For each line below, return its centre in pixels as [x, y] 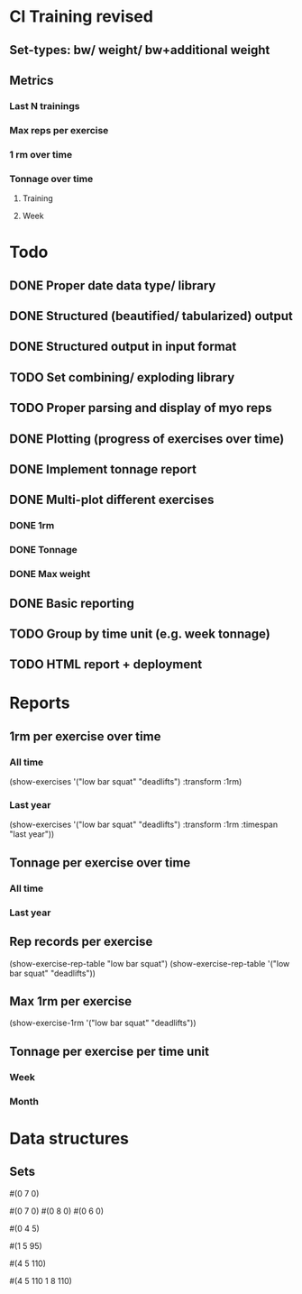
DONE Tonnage [44, 550]
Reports [40, 703]
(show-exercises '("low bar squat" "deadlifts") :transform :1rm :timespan [143, 825]
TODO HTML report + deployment [106, 665]
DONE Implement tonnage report [103, 469]
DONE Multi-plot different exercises [112, 500]
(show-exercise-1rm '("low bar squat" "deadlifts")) [103, 1023]
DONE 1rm [32, 526]
